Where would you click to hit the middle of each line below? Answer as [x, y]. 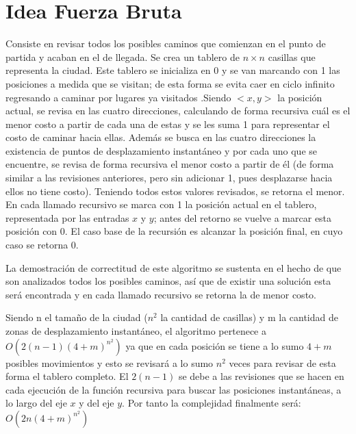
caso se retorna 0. [42, 245]
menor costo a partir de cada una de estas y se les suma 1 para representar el [168, 124]
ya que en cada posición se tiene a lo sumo [215, 345]
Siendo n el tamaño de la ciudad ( [77, 317]
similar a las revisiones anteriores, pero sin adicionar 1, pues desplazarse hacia [169, 178]
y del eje [97, 403]
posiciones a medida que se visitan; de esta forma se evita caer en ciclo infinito [170, 83]
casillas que [292, 56]
